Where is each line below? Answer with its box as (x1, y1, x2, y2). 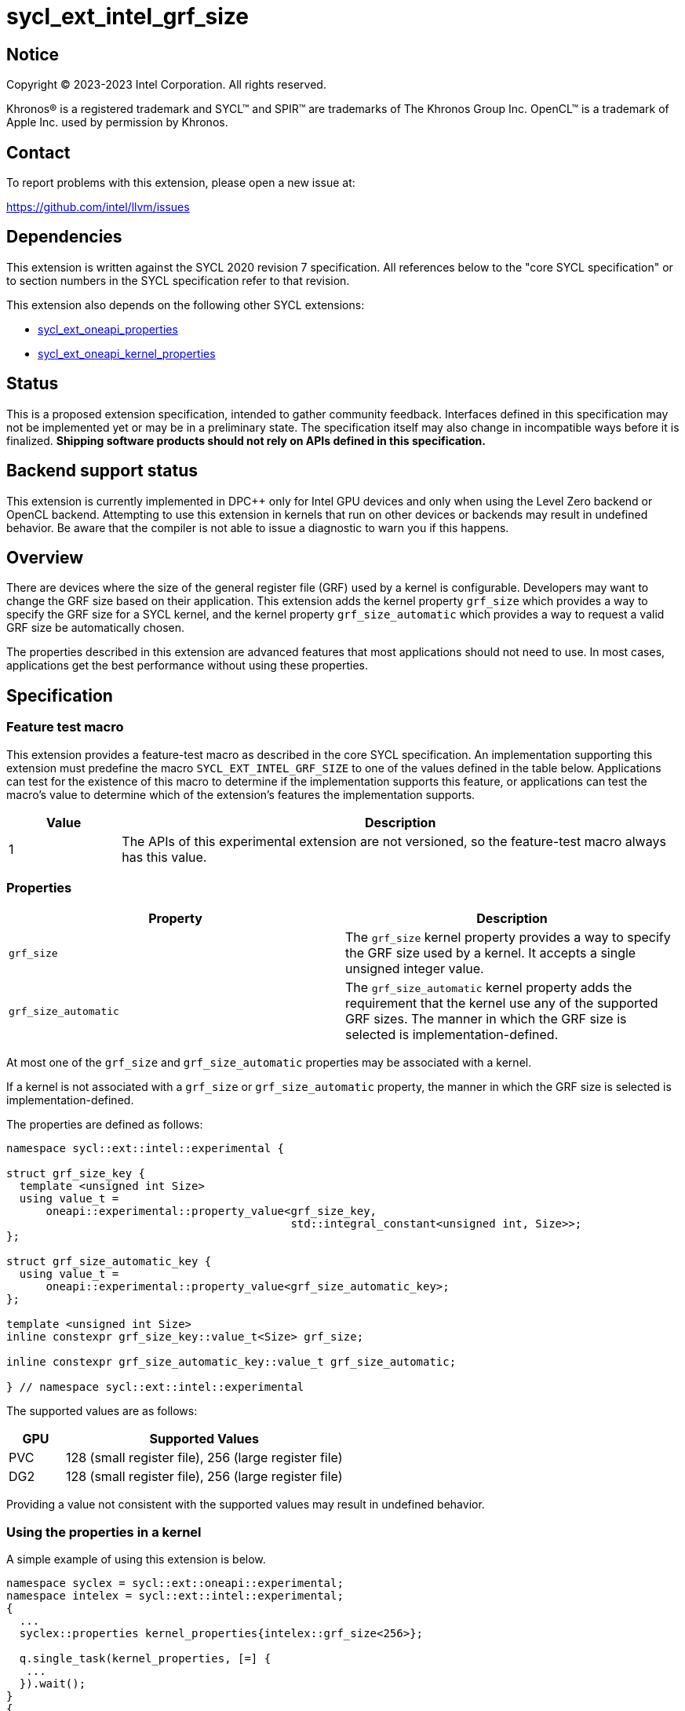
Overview (6, 547, 84, 567)
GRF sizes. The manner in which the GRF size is (345, 1011, 627, 1027)
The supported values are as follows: (6, 1404, 198, 1418)
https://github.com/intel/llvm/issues (6, 200, 190, 214)
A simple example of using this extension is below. (6, 1552, 266, 1567)
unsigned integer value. (345, 961, 484, 977)
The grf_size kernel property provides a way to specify (345, 929, 671, 946)
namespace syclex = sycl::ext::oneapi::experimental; (6, 1577, 344, 1590)
